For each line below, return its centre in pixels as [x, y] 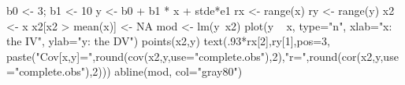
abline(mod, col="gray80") [178, 71]
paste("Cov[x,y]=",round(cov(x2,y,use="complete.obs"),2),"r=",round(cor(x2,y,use [202, 56]
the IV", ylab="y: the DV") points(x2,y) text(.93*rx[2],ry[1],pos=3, [168, 41]
